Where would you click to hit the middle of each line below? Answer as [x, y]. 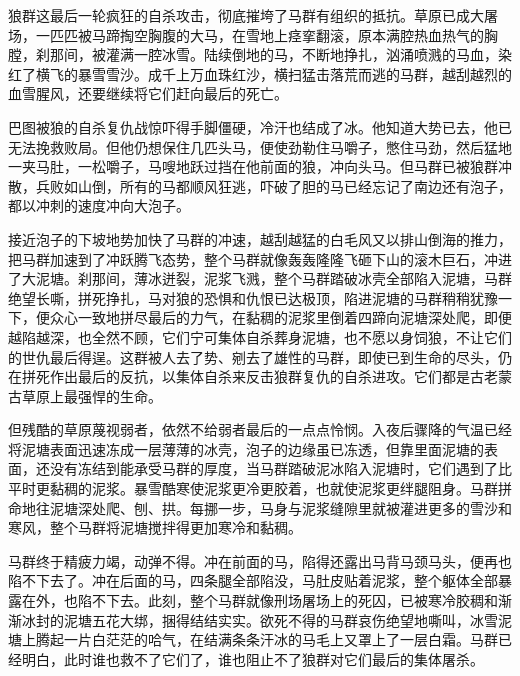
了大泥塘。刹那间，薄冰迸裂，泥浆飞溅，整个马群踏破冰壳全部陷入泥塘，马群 [260, 278]
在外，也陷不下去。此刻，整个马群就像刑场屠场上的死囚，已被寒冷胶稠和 [259, 600]
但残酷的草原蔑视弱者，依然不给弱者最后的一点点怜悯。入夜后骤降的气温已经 [260, 429]
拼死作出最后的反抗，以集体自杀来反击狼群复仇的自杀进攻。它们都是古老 [259, 376]
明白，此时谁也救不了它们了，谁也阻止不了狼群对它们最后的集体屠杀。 [252, 658]
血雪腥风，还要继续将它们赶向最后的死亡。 [148, 93]
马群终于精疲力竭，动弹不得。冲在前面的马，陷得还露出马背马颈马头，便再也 [260, 560]
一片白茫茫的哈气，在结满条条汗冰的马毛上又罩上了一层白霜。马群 [280, 639]
